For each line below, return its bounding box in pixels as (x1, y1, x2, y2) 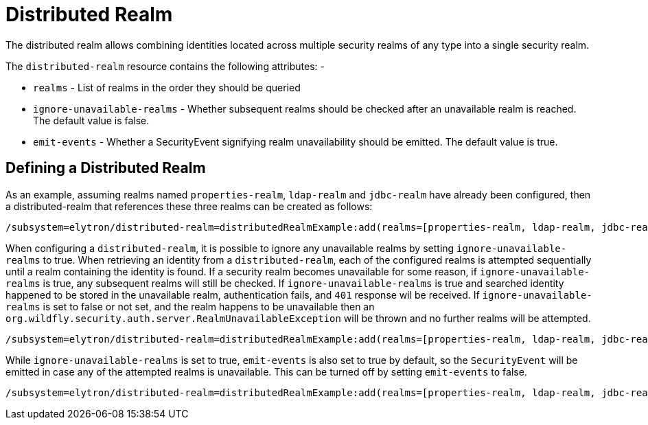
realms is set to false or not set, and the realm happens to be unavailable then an (5, 300, 375, 312)
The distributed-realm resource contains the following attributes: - (5, 60, 325, 72)
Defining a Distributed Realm (5, 159, 206, 177)
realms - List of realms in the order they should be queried (33, 81, 301, 93)
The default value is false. (33, 114, 150, 126)
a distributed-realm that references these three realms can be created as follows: (5, 200, 373, 212)
